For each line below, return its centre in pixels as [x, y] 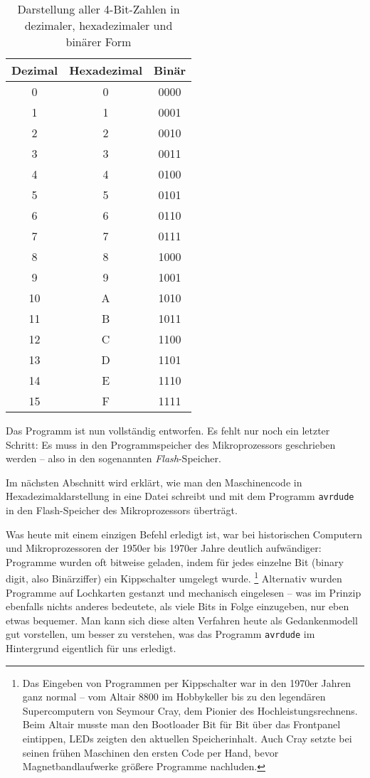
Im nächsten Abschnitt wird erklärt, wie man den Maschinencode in [154, 482]
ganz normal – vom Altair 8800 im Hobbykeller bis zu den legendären [174, 697]
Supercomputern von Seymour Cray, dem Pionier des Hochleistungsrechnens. [190, 710]
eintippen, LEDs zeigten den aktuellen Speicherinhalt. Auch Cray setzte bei [187, 739]
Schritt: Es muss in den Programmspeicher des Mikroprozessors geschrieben [171, 444]
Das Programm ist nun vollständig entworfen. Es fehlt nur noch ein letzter [168, 430]
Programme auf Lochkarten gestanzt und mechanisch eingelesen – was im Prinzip [184, 592]
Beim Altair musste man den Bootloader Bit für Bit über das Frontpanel [181, 724]
